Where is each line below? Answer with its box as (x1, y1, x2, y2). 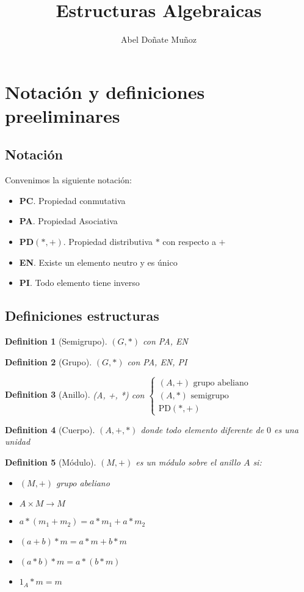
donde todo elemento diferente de (140, 423, 264, 436)
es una (274, 423, 299, 436)
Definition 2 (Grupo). (5, 355, 92, 368)
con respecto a (162, 235, 216, 248)
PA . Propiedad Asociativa (19, 214, 118, 227)
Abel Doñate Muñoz (121, 33, 197, 46)
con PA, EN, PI (127, 355, 187, 368)
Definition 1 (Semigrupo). (5, 335, 107, 348)
